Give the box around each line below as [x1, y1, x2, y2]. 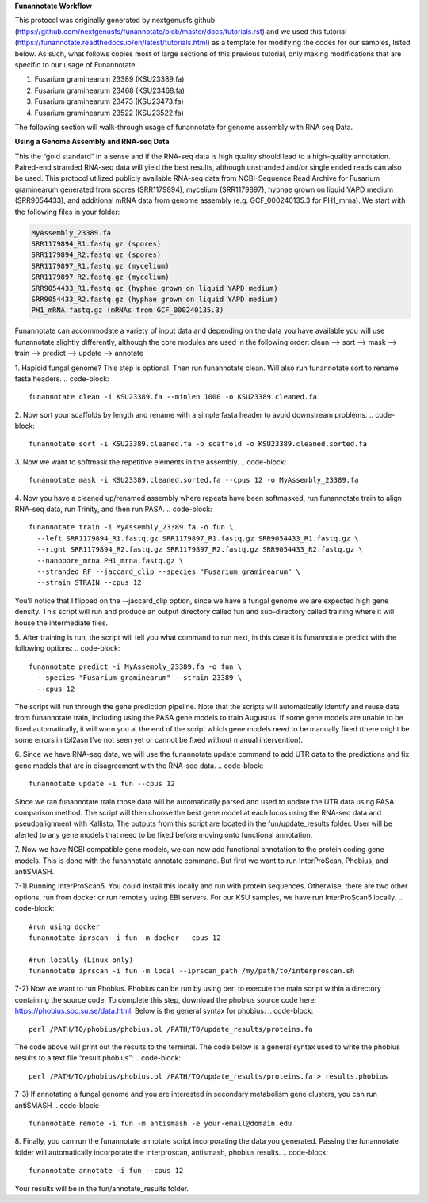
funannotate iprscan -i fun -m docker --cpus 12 [29, 933, 221, 942]
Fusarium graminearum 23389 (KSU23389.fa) [34, 74, 185, 84]
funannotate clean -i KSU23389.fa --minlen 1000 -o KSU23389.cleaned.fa [29, 392, 317, 402]
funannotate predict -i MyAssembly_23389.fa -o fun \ [29, 662, 242, 671]
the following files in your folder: [14, 207, 120, 216]
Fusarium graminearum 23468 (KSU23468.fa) [34, 86, 185, 95]
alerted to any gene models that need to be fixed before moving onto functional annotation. [14, 830, 313, 839]
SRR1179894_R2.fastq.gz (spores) [31, 250, 162, 259]
